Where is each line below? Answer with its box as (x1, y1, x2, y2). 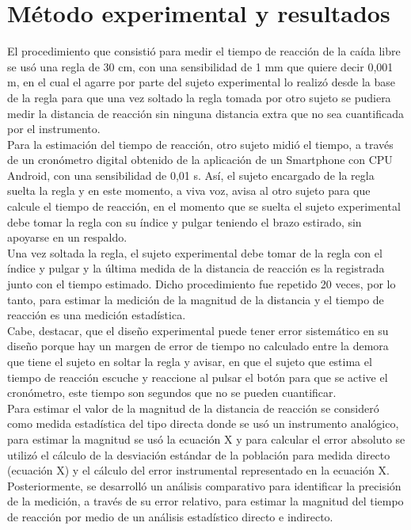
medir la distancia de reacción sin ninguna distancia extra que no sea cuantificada (7, 105, 404, 121)
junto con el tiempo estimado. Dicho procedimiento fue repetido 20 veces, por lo (7, 276, 396, 292)
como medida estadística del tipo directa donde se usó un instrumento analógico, (7, 415, 399, 432)
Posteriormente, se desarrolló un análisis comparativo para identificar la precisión (7, 477, 401, 494)
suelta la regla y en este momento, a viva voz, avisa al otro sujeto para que (7, 182, 371, 199)
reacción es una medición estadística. (7, 307, 186, 323)
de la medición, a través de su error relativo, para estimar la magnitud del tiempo (7, 493, 404, 509)
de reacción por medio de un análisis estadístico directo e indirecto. (7, 508, 333, 524)
